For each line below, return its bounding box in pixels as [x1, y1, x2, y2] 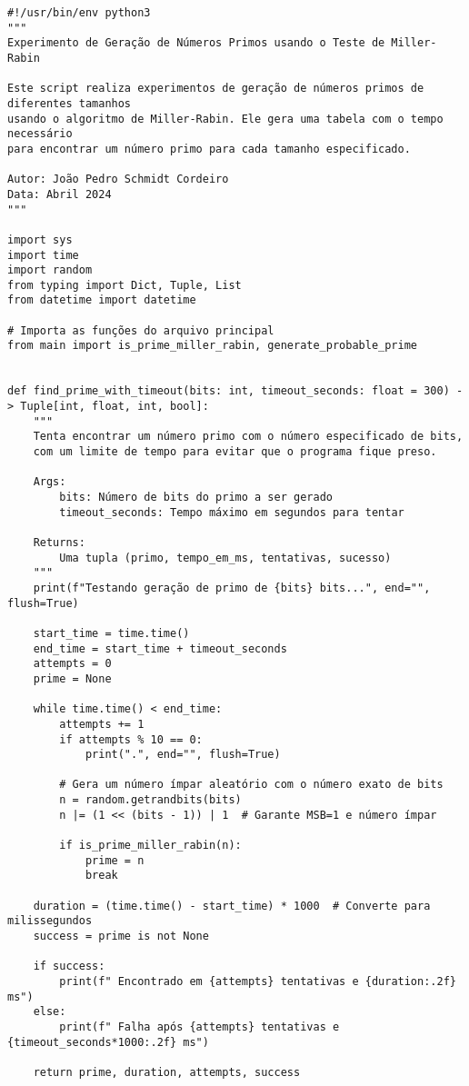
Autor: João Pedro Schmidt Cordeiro [7, 173, 229, 186]
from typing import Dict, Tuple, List [7, 278, 242, 292]
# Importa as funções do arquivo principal [7, 324, 274, 337]
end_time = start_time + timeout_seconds [33, 642, 287, 655]
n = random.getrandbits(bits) [59, 793, 242, 807]
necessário [7, 127, 73, 141]
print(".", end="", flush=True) [85, 748, 281, 762]
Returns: [33, 535, 85, 549]
